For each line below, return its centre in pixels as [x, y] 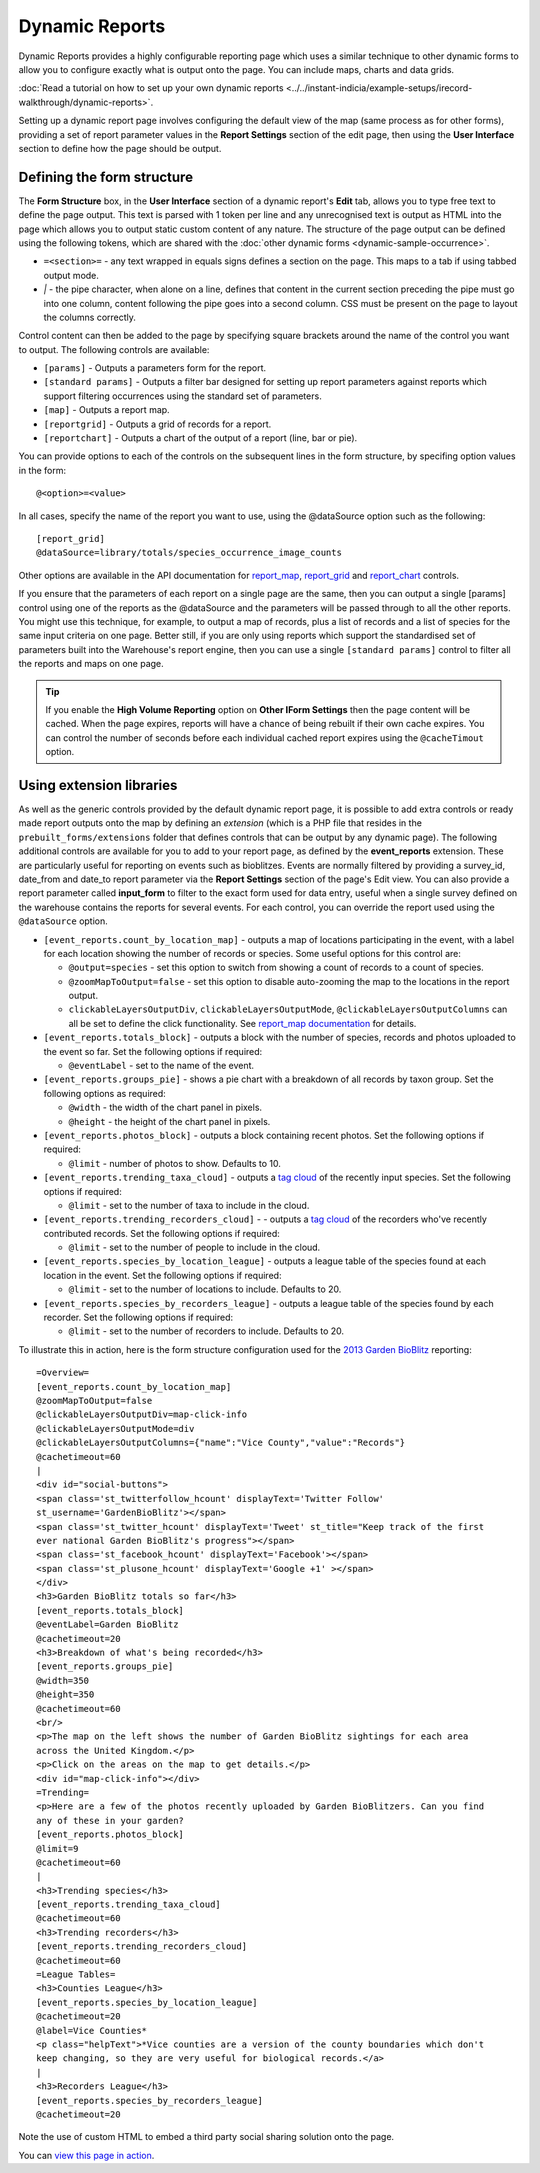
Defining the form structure [106, 176]
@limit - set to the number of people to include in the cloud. [194, 1247]
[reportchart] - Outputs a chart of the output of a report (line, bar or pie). [200, 438]
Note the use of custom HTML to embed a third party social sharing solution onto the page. [206, 2137]
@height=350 [65, 1694]
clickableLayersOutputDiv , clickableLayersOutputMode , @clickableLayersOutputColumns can [288, 1009]
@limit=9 [57, 1848]
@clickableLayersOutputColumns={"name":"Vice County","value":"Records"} [221, 1443]
